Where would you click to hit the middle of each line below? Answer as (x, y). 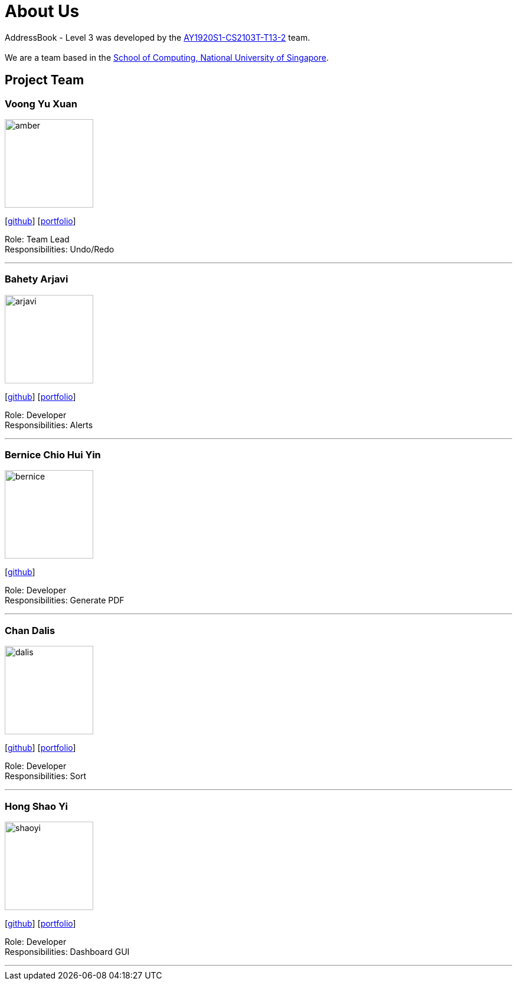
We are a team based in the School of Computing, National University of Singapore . (167, 57)
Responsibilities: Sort (46, 776)
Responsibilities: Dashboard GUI (67, 951)
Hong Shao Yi (37, 806)
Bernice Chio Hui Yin (53, 455)
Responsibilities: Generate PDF (65, 600)
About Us (42, 11)
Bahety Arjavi (37, 279)
